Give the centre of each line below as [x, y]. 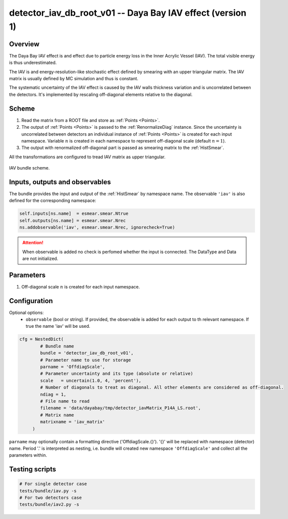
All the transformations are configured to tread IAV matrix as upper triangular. [87, 157]
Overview [24, 44]
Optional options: [27, 313]
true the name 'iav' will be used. [58, 326]
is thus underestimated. [33, 63]
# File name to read [65, 401]
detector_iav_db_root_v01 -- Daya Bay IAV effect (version [128, 13]
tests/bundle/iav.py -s [48, 491]
